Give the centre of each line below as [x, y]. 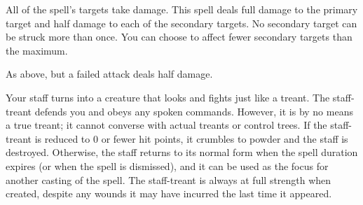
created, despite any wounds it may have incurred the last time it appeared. [169, 193]
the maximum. [37, 50]
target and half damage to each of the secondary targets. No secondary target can [181, 23]
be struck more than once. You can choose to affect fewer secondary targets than [179, 37]
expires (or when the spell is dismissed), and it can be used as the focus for [167, 165]
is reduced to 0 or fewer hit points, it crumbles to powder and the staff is [191, 138]
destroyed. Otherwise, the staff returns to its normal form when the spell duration [182, 152]
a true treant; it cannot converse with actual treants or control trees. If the [166, 125]
